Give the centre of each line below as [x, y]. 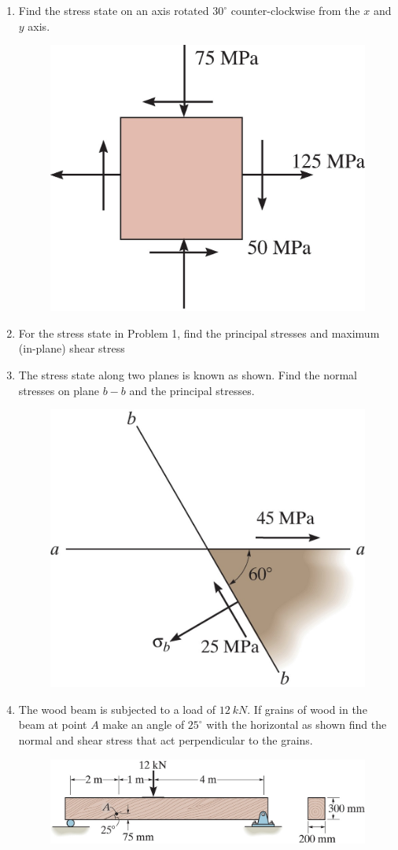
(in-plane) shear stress [72, 348]
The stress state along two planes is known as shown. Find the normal [188, 375]
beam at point [53, 724]
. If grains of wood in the [307, 709]
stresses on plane [59, 390]
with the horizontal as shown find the [297, 724]
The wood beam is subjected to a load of [117, 709]
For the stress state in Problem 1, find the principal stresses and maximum [199, 333]
